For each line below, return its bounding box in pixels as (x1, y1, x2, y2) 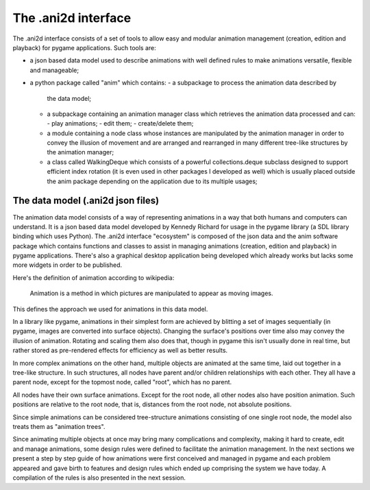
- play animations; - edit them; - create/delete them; (47, 119, 194, 128)
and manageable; (29, 66, 79, 74)
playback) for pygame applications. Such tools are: (12, 43, 157, 51)
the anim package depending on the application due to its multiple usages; (47, 177, 258, 185)
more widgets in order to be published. (12, 261, 123, 269)
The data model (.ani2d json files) (12, 195, 160, 207)
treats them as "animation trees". (12, 422, 106, 430)
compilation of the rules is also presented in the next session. (12, 474, 186, 482)
